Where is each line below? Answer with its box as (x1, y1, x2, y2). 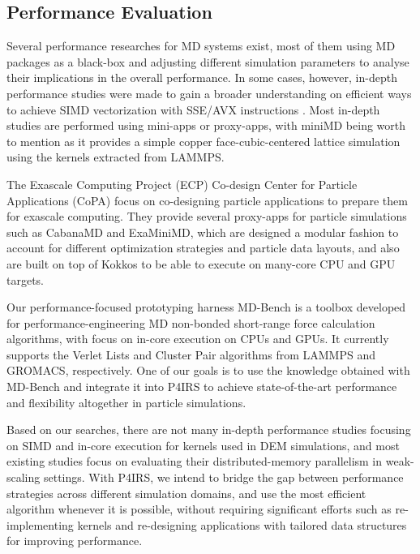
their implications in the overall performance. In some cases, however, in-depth (6, 69, 397, 86)
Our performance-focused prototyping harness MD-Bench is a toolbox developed (6, 298, 406, 316)
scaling (6, 469, 41, 486)
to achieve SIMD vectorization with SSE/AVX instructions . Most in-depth (6, 101, 380, 118)
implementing (6, 516, 74, 533)
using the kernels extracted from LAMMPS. (6, 148, 225, 165)
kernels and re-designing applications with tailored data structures (77, 516, 407, 533)
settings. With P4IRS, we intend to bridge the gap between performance (43, 469, 404, 486)
